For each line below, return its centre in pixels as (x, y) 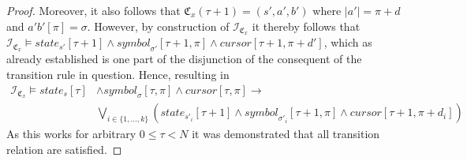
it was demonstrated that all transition (286, 134)
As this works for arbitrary (71, 134)
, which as (348, 42)
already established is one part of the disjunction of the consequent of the (184, 59)
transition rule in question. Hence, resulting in (118, 74)
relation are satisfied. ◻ (64, 150)
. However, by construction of (158, 26)
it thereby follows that (306, 26)
